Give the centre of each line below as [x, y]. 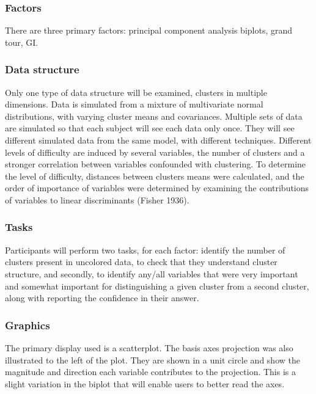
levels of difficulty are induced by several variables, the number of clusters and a [155, 152]
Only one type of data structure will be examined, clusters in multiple [136, 92]
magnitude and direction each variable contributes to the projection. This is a [151, 372]
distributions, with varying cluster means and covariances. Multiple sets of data [154, 116]
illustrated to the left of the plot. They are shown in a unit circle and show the [152, 359]
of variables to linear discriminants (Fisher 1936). [97, 199]
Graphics [28, 325]
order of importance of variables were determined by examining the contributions [157, 188]
